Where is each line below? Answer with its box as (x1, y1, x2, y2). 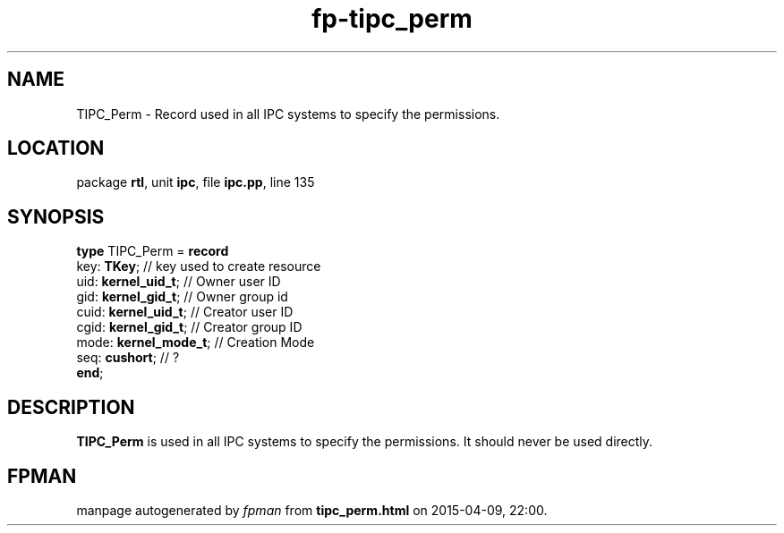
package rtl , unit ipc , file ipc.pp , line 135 (76, 174, 315, 190)
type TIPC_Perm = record (76, 243, 229, 259)
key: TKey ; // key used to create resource (76, 258, 321, 275)
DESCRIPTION (7, 395, 135, 419)
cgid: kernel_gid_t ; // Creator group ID (76, 319, 303, 335)
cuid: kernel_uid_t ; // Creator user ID (76, 304, 294, 320)
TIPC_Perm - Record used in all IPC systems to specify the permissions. (76, 106, 500, 122)
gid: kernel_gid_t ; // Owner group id (76, 289, 288, 305)
